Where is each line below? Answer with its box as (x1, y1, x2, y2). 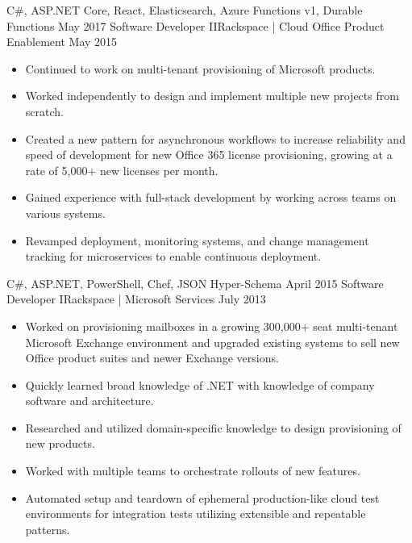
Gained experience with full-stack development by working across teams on (25, 189, 397, 206)
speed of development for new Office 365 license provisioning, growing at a (25, 146, 393, 163)
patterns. (25, 520, 70, 537)
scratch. (25, 102, 64, 119)
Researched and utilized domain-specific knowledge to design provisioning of (25, 419, 402, 436)
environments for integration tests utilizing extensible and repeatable (25, 505, 366, 522)
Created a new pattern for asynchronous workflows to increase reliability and (25, 130, 406, 147)
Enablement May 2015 (6, 33, 118, 50)
